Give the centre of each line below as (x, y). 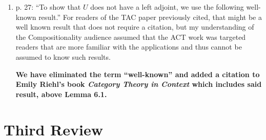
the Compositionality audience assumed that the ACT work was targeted (131, 37)
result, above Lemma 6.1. (61, 94)
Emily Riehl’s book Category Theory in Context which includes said (139, 84)
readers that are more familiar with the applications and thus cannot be (129, 47)
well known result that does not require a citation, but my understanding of (135, 27)
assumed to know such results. (63, 56)
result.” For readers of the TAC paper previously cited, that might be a (150, 17)
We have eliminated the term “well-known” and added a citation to (138, 74)
